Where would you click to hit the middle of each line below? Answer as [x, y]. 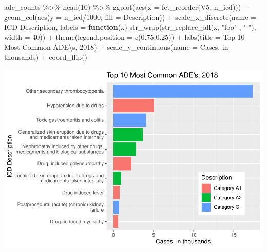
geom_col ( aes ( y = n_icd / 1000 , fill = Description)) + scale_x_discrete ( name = [130, 17]
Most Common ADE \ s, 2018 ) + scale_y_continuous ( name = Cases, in [116, 47]
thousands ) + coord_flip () [46, 57]
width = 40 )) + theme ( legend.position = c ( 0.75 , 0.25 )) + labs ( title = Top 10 [125, 37]
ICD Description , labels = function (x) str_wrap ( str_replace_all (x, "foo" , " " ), [130, 27]
